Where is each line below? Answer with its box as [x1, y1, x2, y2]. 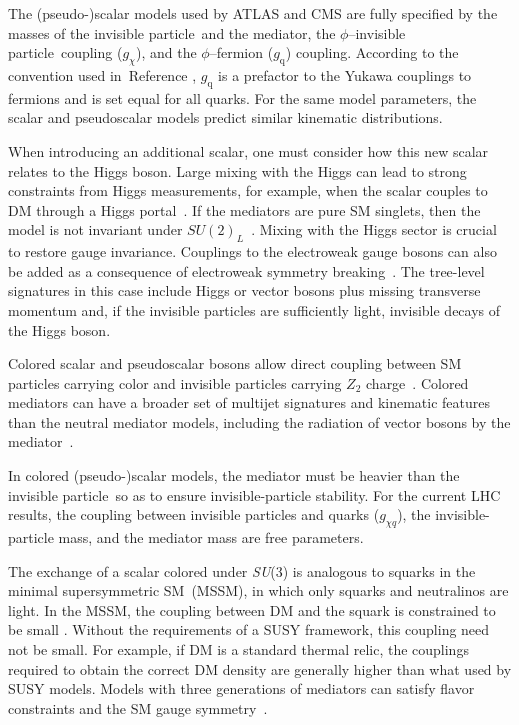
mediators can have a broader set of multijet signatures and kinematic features [8, 392, 491, 413]
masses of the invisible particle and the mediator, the [8, 22, 336, 43]
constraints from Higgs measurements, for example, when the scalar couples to [8, 180, 488, 201]
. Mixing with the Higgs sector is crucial [251, 219, 497, 240]
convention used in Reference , [8, 64, 197, 85]
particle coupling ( [8, 42, 123, 63]
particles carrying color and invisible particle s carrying [8, 372, 342, 393]
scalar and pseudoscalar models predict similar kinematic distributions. [8, 107, 443, 128]
